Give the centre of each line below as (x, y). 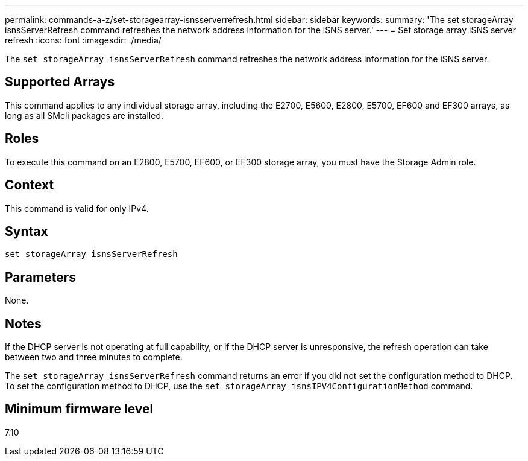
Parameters (40, 277)
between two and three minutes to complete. (94, 357)
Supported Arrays (60, 82)
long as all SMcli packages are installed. (84, 115)
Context (30, 185)
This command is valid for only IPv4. (77, 208)
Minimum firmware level (79, 409)
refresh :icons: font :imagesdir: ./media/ (83, 40)
